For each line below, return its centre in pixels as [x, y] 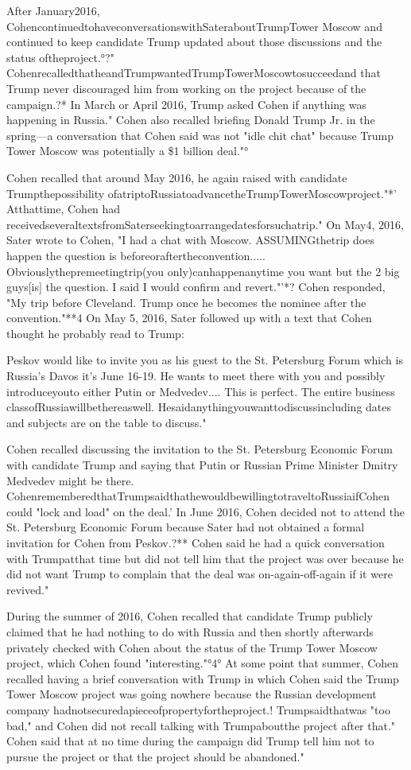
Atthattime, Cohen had [64, 209]
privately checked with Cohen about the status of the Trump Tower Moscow [192, 647]
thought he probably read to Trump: [95, 333]
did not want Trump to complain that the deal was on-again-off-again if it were [200, 574]
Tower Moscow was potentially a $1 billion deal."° [128, 151]
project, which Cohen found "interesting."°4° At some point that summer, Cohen [203, 663]
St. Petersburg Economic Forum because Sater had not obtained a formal [186, 527]
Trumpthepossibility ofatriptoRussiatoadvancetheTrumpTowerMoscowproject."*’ [202, 193]
